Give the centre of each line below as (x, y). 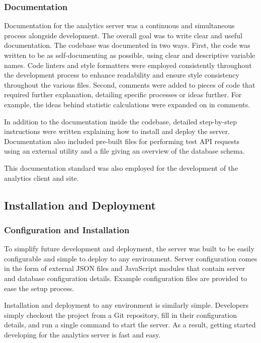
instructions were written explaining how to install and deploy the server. (117, 131)
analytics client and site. (41, 178)
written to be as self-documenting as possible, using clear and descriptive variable (130, 55)
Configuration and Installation (67, 229)
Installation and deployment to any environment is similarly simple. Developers (126, 305)
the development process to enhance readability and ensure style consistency (122, 75)
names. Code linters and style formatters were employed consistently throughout (128, 65)
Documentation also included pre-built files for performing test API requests (122, 141)
